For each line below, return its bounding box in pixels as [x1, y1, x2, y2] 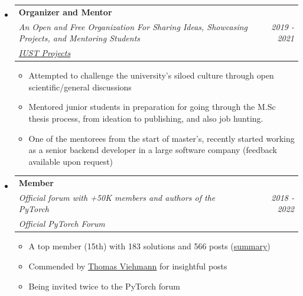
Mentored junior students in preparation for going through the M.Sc [28, 100, 276, 113]
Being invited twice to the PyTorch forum [28, 279, 180, 292]
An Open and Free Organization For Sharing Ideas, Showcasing [18, 20, 248, 32]
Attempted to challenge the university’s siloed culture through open [28, 69, 274, 82]
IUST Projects [18, 47, 71, 59]
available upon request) [28, 155, 113, 167]
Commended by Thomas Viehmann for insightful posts [28, 260, 227, 272]
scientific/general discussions [28, 80, 132, 93]
